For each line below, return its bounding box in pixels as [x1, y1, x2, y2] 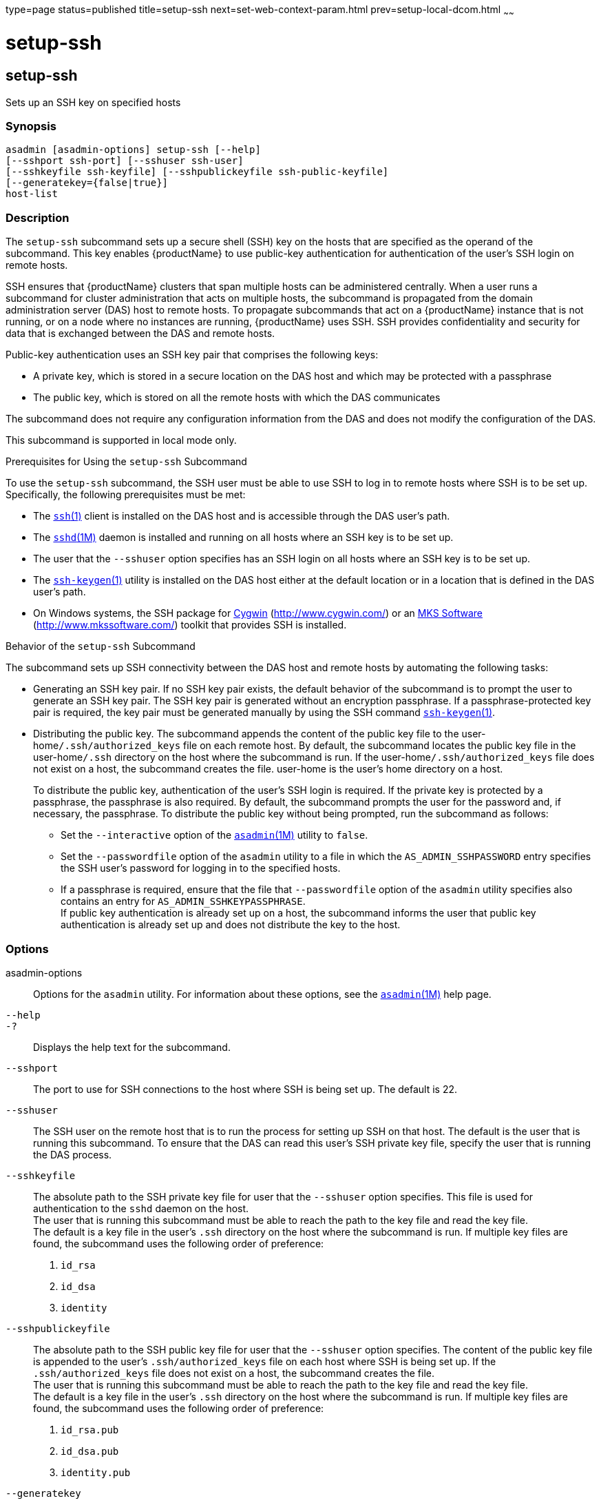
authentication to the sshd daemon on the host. [33, 1202, 249, 1214]
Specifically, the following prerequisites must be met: [6, 489, 246, 501]
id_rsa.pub [61, 1424, 119, 1435]
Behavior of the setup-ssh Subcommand [6, 640, 196, 653]
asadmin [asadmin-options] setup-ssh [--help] [6, 144, 261, 156]
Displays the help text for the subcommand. [33, 1041, 231, 1053]
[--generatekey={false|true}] [6, 177, 169, 189]
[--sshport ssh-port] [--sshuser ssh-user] [6, 155, 244, 167]
